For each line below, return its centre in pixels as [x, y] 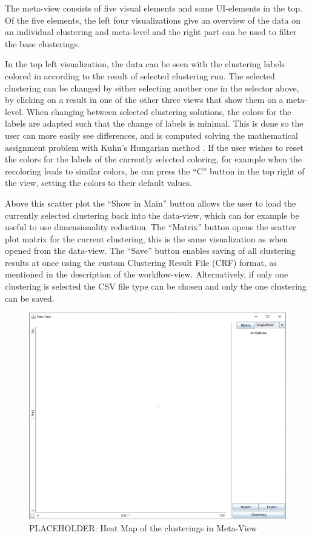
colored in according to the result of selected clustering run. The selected [140, 75]
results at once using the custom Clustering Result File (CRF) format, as [141, 262]
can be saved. [30, 298]
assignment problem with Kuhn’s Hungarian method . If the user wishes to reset [154, 147]
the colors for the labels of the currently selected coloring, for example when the [154, 159]
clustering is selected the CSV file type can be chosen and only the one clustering [156, 286]
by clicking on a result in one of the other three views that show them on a [144, 100]
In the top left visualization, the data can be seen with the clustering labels [145, 64]
